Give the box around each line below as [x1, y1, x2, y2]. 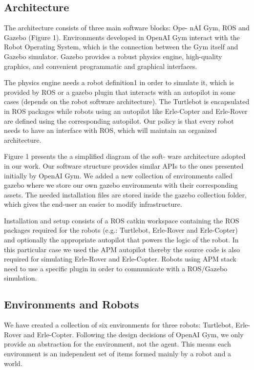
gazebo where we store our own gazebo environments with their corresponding [4, 180, 238, 190]
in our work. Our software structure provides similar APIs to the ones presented [4, 160, 244, 171]
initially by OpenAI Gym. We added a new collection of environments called [4, 170, 233, 180]
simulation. [4, 273, 37, 283]
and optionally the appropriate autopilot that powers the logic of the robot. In [4, 235, 239, 245]
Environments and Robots [4, 297, 139, 312]
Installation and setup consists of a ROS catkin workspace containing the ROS [4, 215, 239, 225]
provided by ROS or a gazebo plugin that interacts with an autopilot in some [4, 87, 235, 97]
